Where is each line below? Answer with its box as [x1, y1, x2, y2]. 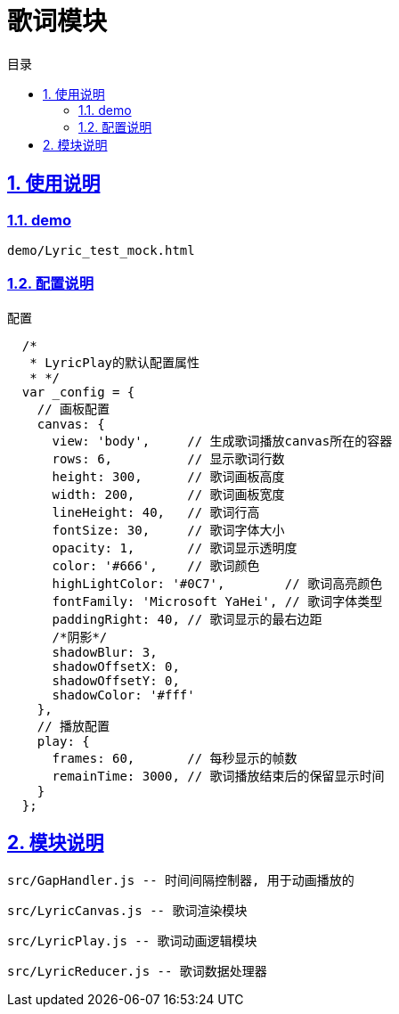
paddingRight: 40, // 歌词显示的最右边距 [52, 611, 322, 626]
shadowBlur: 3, [52, 644, 158, 659]
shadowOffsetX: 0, [52, 658, 180, 674]
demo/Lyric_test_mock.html [7, 242, 195, 258]
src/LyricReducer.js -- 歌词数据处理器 [7, 963, 267, 978]
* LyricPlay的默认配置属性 [29, 355, 200, 370]
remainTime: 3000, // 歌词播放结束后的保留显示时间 [52, 768, 385, 783]
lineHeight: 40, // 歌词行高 [52, 504, 260, 519]
